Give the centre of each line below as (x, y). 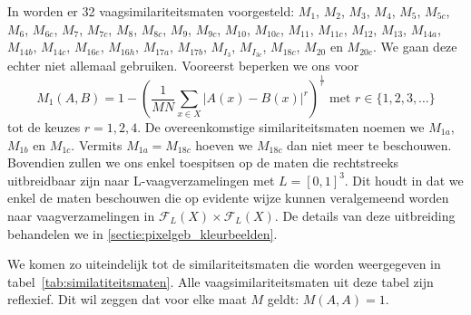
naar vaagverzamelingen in (81, 215)
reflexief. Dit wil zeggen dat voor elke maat (127, 299)
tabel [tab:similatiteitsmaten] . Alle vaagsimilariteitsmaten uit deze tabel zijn (221, 281)
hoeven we (224, 144)
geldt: (283, 299)
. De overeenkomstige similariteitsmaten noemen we (281, 127)
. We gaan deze (415, 47)
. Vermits (97, 144)
